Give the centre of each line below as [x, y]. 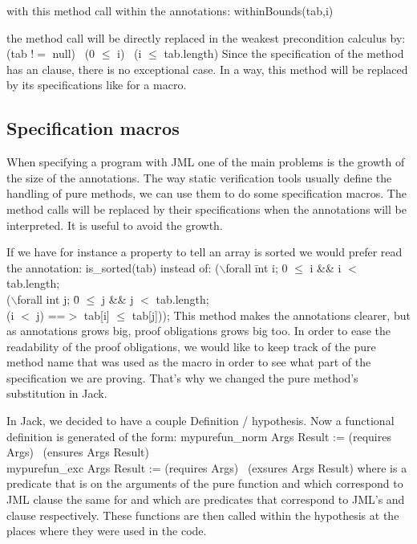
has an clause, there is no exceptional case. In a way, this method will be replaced [207, 69]
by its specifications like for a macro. [97, 85]
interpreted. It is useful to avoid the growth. [115, 225]
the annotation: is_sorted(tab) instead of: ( [113, 267]
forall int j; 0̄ [48, 299]
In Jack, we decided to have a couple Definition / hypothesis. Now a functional [200, 421]
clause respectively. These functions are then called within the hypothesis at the [203, 515]
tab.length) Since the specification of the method [284, 53]
